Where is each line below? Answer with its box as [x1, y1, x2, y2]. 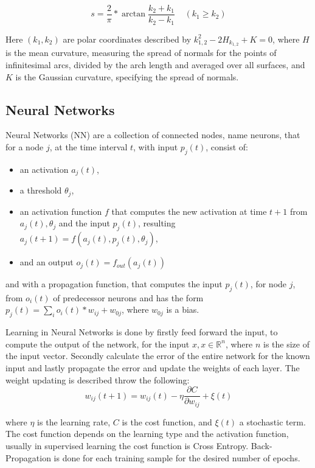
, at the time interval [49, 140, 128, 153]
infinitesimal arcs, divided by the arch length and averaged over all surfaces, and [5, 58, 305, 71]
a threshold [19, 184, 62, 197]
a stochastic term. [239, 415, 306, 428]
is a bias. [166, 303, 199, 316]
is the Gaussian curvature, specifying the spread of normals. [15, 70, 239, 83]
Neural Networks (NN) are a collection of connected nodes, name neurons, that [5, 128, 300, 141]
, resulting [137, 217, 176, 229]
